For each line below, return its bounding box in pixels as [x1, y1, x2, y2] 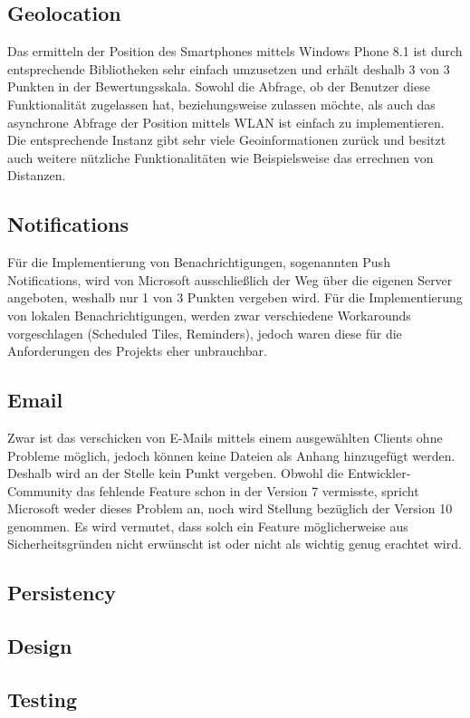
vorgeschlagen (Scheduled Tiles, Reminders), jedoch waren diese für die [7, 323, 402, 342]
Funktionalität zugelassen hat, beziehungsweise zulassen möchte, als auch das [7, 94, 436, 113]
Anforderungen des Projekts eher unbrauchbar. [7, 341, 267, 360]
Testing [7, 685, 77, 713]
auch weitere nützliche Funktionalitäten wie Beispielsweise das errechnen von [7, 148, 434, 167]
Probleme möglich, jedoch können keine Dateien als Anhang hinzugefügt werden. [7, 445, 456, 464]
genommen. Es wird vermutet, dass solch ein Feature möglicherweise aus [7, 516, 408, 535]
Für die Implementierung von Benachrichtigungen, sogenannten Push [7, 253, 390, 272]
